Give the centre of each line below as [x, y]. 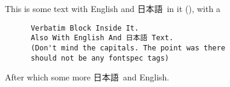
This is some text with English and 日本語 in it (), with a [113, 8]
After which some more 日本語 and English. [87, 77]
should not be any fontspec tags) [100, 58]
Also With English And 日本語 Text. [102, 38]
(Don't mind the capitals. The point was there [128, 48]
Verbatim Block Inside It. [85, 28]
